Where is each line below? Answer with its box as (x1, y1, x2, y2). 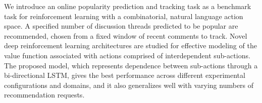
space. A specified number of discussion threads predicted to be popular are (4, 21, 238, 31)
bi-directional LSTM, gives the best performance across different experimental (4, 70, 245, 80)
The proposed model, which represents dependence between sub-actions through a (4, 60, 258, 70)
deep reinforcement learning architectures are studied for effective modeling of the (4, 40, 257, 51)
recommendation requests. (4, 89, 85, 100)
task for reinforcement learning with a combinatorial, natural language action (4, 11, 243, 21)
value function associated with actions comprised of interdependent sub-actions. (4, 50, 250, 60)
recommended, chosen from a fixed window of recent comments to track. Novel (4, 30, 247, 41)
